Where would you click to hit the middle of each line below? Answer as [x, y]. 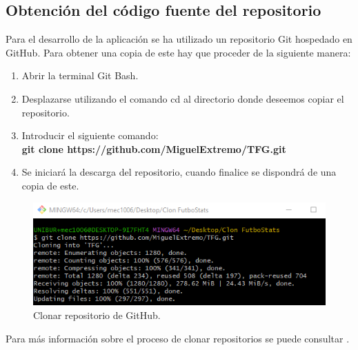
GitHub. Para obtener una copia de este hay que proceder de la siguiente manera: [178, 52]
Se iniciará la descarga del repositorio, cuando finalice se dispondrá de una [179, 172]
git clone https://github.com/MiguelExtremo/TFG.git [154, 148]
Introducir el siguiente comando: [90, 135]
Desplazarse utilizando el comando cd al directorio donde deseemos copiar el [183, 98]
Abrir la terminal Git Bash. [80, 75]
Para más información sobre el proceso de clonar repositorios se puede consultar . [178, 338]
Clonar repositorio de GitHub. [97, 315]
